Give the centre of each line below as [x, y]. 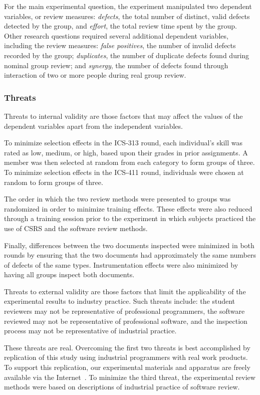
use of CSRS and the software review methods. [76, 228]
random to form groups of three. [54, 182]
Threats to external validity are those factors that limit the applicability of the [125, 291]
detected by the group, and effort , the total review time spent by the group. [120, 26]
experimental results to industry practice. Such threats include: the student [120, 301]
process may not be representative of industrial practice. [90, 331]
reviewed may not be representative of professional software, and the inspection [126, 321]
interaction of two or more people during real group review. [95, 75]
